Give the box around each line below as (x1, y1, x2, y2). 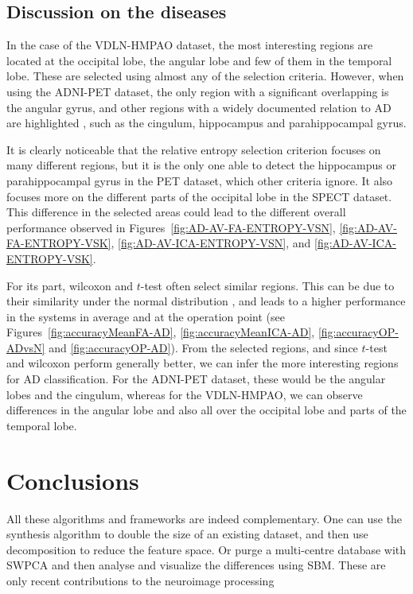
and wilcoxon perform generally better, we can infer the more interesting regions (6, 355, 399, 371)
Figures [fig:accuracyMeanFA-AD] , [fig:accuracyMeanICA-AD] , (6, 324, 315, 340)
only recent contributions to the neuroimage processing (6, 572, 275, 588)
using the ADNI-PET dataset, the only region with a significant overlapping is (6, 83, 389, 99)
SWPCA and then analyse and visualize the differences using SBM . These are (6, 557, 386, 573)
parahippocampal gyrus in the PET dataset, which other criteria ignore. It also (6, 172, 393, 188)
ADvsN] (6, 339, 45, 355)
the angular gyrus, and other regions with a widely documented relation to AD (6, 99, 392, 115)
